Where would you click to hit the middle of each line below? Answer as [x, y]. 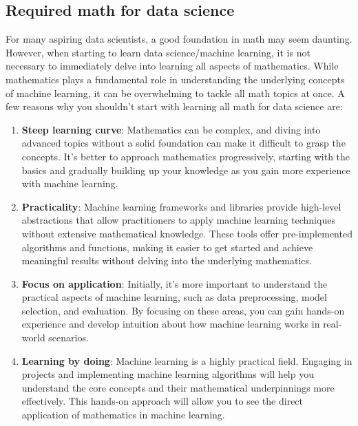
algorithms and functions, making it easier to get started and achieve [167, 247]
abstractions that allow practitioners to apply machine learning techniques [178, 220]
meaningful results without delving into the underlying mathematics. [167, 260]
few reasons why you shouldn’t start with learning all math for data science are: [174, 106]
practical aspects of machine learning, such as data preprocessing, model [174, 297]
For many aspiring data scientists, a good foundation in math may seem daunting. [179, 39]
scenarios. [69, 338]
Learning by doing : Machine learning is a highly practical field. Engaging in [187, 360]
